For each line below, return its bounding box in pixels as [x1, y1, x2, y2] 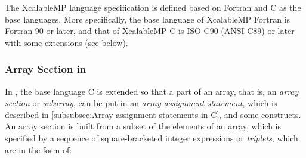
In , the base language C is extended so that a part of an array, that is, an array [5, 85, 299, 97]
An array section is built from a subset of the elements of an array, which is [5, 120, 282, 132]
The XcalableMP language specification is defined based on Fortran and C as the [5, 1, 301, 13]
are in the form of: [5, 143, 72, 156]
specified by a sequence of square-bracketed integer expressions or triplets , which [5, 131, 298, 144]
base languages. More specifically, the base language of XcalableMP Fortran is [5, 13, 290, 25]
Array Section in [5, 61, 86, 76]
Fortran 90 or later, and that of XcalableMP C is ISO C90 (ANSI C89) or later [5, 24, 295, 37]
